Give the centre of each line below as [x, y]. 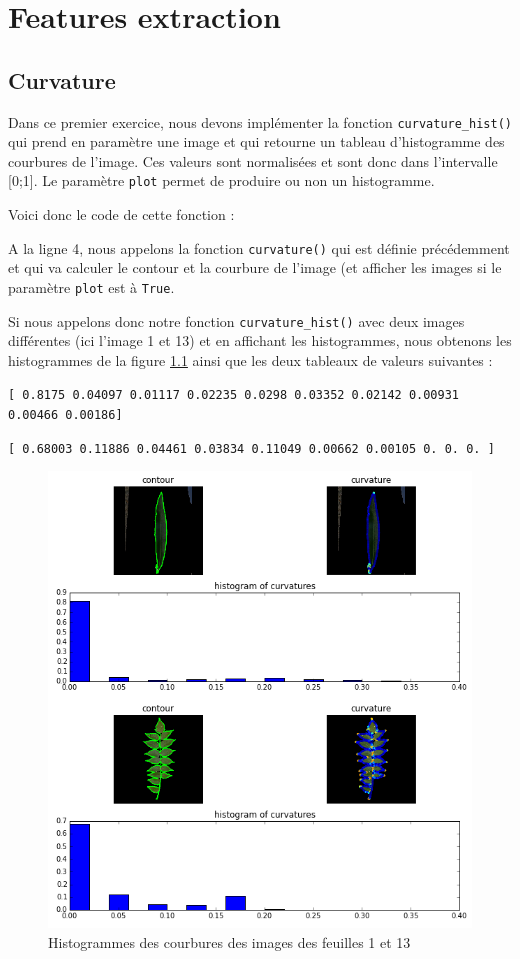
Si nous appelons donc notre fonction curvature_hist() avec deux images [236, 320]
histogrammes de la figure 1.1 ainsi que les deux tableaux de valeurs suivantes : [250, 359]
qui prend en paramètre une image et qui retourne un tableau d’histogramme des [256, 141]
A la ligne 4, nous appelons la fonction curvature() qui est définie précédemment [259, 247]
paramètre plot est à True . [91, 286]
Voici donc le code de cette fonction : [121, 214]
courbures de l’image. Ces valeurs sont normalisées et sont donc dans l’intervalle [253, 160]
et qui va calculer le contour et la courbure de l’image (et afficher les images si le [255, 267]
